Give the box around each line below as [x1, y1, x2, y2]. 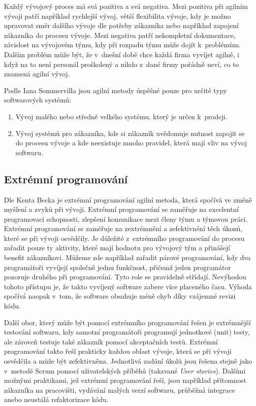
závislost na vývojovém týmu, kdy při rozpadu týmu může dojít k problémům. [4, 39, 241, 50]
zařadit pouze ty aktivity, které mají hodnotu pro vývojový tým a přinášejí [4, 242, 230, 253]
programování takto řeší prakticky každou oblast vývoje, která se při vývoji [4, 346, 232, 356]
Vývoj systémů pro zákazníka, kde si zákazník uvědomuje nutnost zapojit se [15, 128, 245, 138]
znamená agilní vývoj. [4, 68, 70, 79]
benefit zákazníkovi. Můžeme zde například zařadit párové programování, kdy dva [4, 252, 251, 263]
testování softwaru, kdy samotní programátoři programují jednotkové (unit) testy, [4, 327, 250, 337]
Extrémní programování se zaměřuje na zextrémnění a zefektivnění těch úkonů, [4, 223, 243, 234]
